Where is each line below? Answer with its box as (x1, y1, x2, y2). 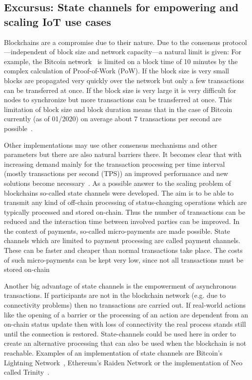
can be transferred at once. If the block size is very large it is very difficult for (4, 85, 236, 95)
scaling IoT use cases (4, 14, 111, 29)
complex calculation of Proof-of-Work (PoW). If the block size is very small (4, 66, 229, 76)
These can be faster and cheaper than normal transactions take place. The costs (4, 245, 243, 255)
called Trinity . (4, 367, 50, 377)
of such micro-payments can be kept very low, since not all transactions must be (4, 254, 244, 265)
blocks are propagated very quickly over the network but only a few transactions (4, 75, 244, 85)
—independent (4, 46, 47, 57)
